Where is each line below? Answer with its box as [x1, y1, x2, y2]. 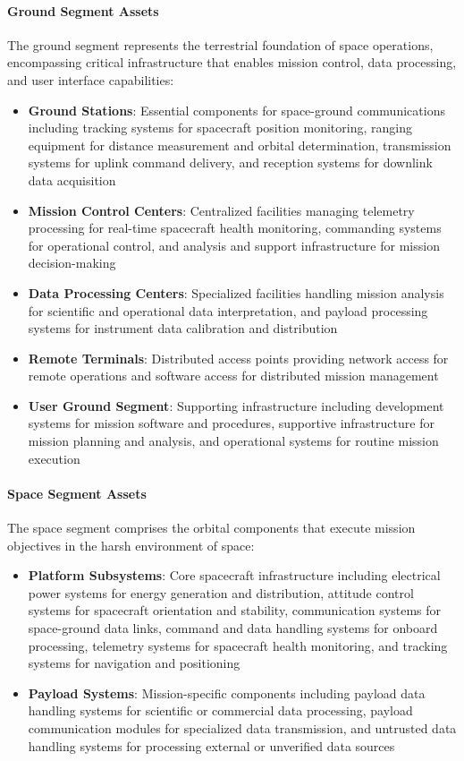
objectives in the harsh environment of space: [7, 535, 255, 554]
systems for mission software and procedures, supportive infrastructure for [28, 414, 434, 432]
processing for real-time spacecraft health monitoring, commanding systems [28, 218, 442, 237]
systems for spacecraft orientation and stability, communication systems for [28, 601, 441, 620]
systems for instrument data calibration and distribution [28, 319, 338, 338]
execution [28, 449, 80, 467]
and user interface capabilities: [7, 70, 174, 89]
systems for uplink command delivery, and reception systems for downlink [28, 153, 433, 172]
